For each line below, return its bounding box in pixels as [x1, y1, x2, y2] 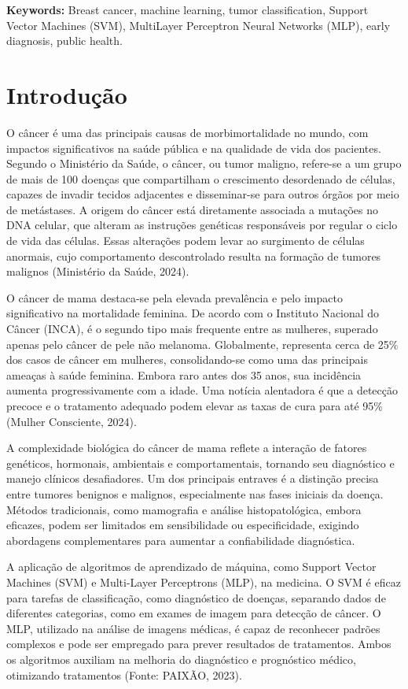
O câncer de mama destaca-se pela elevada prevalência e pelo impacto [6, 289, 343, 306]
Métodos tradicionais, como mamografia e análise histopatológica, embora [6, 501, 362, 517]
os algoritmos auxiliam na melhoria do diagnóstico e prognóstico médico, [6, 650, 356, 667]
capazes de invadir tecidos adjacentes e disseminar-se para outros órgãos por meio [6, 186, 399, 202]
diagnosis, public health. [6, 32, 123, 49]
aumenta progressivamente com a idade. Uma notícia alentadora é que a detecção [6, 382, 398, 398]
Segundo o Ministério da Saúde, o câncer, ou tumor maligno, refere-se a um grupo [6, 155, 402, 172]
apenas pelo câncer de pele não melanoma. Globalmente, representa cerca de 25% [6, 335, 399, 352]
